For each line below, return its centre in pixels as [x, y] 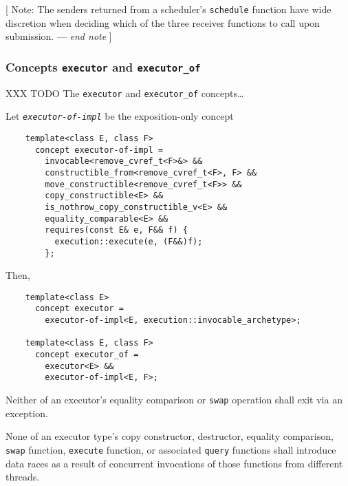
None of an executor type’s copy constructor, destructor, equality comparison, [170, 436]
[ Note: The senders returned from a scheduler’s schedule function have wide [168, 9]
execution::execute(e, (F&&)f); [129, 241]
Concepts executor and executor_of [103, 66]
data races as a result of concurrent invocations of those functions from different [174, 463]
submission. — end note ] [59, 36]
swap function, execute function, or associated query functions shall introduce [171, 449]
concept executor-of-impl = [99, 150]
